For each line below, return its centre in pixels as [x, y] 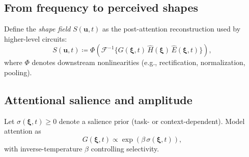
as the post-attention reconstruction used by [172, 29]
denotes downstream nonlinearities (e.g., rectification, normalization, [139, 62]
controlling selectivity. [125, 148]
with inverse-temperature [43, 148]
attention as [23, 131]
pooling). [18, 72]
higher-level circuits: [36, 38]
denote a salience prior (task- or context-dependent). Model [152, 121]
